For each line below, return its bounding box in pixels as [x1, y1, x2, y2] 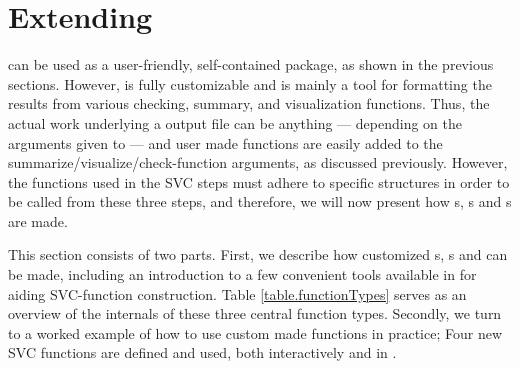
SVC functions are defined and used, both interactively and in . [8, 342, 397, 363]
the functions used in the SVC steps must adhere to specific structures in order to [8, 171, 510, 192]
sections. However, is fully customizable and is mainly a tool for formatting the [8, 73, 492, 94]
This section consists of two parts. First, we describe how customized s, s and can [8, 244, 508, 265]
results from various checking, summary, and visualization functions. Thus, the [8, 93, 490, 114]
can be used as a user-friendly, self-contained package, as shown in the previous [8, 54, 494, 75]
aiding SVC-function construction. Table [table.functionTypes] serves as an [8, 283, 467, 304]
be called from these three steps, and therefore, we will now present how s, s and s [8, 191, 512, 212]
